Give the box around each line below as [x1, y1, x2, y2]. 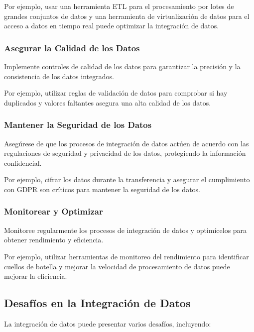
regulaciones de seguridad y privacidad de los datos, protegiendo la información [4, 148, 246, 158]
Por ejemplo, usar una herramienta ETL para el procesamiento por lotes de [4, 1, 234, 11]
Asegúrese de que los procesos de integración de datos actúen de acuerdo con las [4, 138, 249, 148]
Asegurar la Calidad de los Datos [4, 41, 140, 54]
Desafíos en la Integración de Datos [4, 295, 191, 311]
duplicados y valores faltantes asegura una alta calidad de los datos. [4, 97, 211, 108]
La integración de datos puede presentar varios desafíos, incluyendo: [4, 318, 211, 329]
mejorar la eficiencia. [4, 271, 67, 281]
